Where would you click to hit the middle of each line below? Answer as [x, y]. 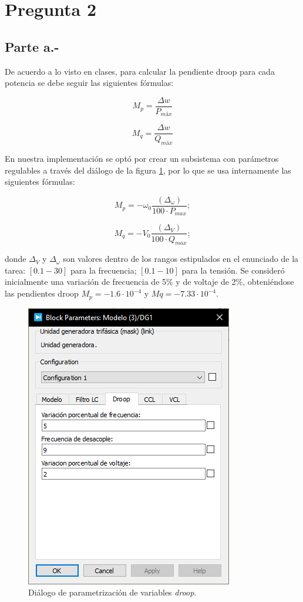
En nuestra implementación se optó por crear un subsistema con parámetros [142, 159]
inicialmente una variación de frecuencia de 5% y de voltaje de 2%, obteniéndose [149, 282]
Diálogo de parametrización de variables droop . [112, 592]
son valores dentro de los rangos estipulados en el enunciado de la [181, 259]
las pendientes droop [42, 293]
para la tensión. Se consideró [233, 270]
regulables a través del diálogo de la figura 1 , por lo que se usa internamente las [148, 170]
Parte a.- [32, 46]
